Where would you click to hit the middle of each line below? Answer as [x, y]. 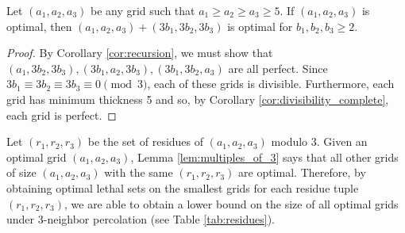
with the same [139, 172]
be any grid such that [143, 10]
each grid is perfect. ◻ [62, 115]
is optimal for [260, 26]
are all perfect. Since [278, 68]
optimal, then [39, 26]
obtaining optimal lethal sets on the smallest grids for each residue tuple [183, 187]
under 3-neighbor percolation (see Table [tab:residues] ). [141, 219]
